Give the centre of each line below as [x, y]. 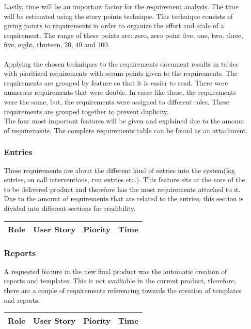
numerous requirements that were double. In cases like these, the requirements [120, 92]
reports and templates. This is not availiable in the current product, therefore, [120, 281]
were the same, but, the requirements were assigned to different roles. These [117, 101]
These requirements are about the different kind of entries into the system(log [119, 170]
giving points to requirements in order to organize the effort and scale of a [114, 26]
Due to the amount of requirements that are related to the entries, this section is [124, 199]
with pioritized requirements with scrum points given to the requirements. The [121, 73]
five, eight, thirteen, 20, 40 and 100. [57, 44]
